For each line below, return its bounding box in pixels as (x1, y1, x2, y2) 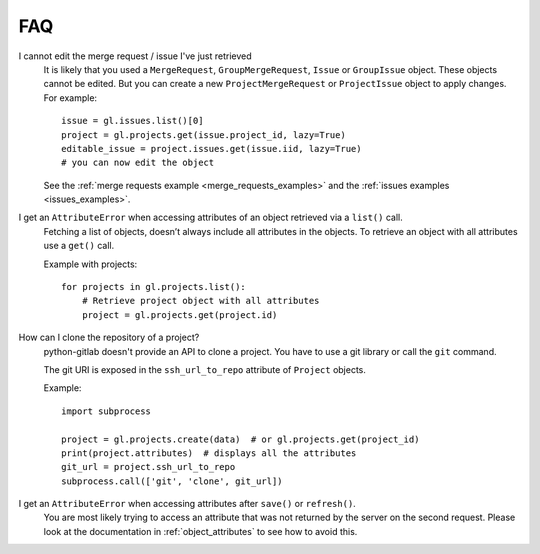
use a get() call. (43, 240, 115, 252)
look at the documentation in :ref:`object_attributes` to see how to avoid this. (43, 525, 358, 537)
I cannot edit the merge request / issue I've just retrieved (18, 50, 252, 62)
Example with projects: (43, 258, 138, 270)
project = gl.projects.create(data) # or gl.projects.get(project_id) (61, 433, 420, 445)
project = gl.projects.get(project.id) (81, 309, 278, 320)
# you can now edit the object (61, 157, 215, 169)
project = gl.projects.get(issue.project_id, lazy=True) (61, 129, 347, 140)
